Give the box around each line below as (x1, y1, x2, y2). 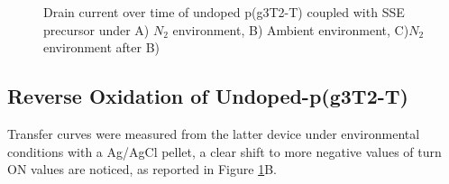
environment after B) (43, 38, 160, 57)
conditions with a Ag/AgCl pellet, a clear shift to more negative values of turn (7, 142, 442, 161)
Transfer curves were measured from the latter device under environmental (7, 124, 420, 143)
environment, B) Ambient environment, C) (172, 20, 409, 39)
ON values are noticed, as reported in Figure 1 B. (7, 160, 277, 179)
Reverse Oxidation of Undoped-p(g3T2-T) (7, 82, 408, 110)
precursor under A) (43, 20, 150, 39)
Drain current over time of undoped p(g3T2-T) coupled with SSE (43, 3, 405, 21)
